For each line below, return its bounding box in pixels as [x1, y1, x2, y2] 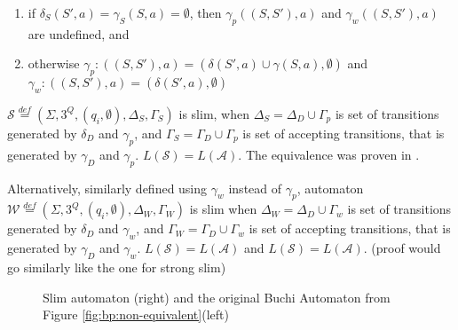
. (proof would [363, 239, 441, 257]
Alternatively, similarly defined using [7, 178, 208, 197]
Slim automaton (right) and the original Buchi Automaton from [43, 287, 391, 306]
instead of [228, 178, 282, 197]
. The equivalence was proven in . [238, 145, 420, 163]
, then [189, 4, 222, 21]
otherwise [28, 54, 80, 73]
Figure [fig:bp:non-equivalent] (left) [43, 305, 229, 324]
